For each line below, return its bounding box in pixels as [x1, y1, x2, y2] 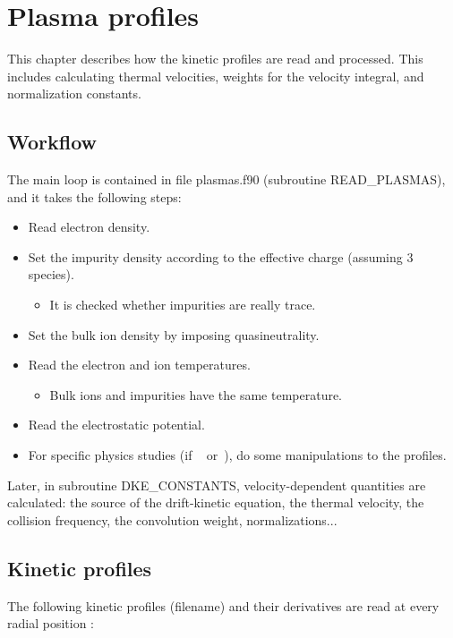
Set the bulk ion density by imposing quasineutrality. [28, 325, 320, 344]
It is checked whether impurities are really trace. [49, 295, 316, 314]
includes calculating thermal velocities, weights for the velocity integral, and [7, 66, 424, 85]
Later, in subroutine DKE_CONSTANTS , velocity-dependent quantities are [7, 475, 426, 494]
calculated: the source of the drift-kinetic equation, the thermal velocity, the [7, 493, 424, 512]
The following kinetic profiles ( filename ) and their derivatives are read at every [7, 596, 440, 615]
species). [28, 265, 74, 284]
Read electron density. [28, 217, 150, 236]
